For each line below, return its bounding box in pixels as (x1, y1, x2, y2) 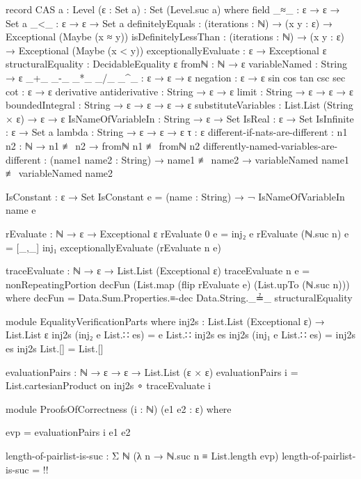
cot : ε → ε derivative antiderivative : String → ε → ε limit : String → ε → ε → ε (6, 84, 353, 98)
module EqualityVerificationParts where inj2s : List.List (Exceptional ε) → (6, 313, 325, 328)
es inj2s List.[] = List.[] (6, 341, 104, 356)
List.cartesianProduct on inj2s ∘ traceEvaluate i (6, 378, 211, 393)
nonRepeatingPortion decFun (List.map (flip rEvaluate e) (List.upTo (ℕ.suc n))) (6, 276, 350, 291)
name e (6, 203, 36, 217)
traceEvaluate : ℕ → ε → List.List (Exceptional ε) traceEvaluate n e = (6, 263, 310, 278)
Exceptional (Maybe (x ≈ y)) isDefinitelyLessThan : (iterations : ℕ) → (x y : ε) (6, 29, 344, 44)
